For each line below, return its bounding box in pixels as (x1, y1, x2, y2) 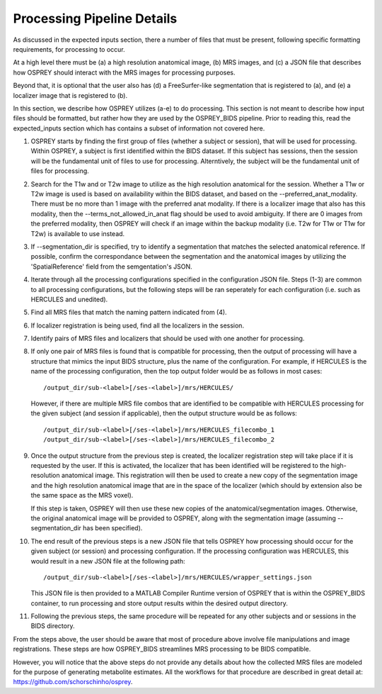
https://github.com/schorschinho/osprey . (13, 678, 133, 686)
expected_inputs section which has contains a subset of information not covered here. (13, 124, 265, 133)
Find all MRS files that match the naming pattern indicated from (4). (30, 308, 227, 317)
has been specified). (82, 524, 143, 532)
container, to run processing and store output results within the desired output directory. (30, 599, 288, 608)
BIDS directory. (30, 622, 75, 630)
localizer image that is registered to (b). (13, 91, 127, 99)
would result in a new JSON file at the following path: (30, 556, 185, 565)
